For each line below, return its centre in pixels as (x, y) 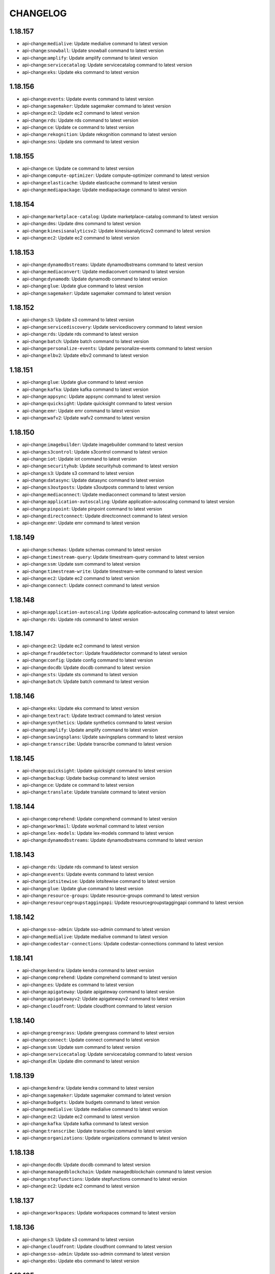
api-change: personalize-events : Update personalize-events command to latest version (117, 348)
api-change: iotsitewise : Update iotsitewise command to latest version (99, 881)
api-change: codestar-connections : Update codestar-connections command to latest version (123, 944)
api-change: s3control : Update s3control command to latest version (95, 452)
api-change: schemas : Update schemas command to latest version (92, 550)
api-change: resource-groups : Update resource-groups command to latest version (111, 895)
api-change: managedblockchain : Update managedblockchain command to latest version (117, 1172)
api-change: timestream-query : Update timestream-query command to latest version (113, 557)
